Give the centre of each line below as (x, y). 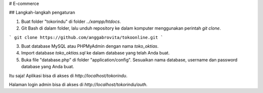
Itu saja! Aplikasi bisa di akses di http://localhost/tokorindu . (68, 75)
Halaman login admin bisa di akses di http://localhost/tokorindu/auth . (78, 84)
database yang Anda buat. (48, 67)
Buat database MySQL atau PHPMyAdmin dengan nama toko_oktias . (90, 46)
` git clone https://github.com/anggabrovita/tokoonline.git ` (86, 37)
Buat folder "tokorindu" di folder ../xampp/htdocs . (71, 21)
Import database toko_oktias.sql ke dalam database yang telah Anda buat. (95, 53)
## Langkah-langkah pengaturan (42, 13)
